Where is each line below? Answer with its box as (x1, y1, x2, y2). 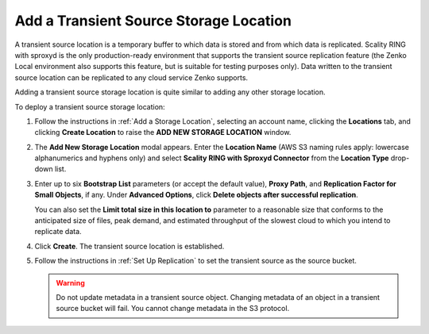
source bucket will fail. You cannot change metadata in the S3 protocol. (56, 304, 290, 313)
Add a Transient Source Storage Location (14, 12, 292, 29)
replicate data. (34, 227, 83, 236)
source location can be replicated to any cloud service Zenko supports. (14, 72, 249, 83)
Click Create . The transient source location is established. (34, 241, 225, 251)
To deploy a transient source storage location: (14, 102, 166, 111)
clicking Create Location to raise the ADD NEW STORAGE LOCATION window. (34, 128, 292, 137)
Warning (56, 278, 85, 287)
